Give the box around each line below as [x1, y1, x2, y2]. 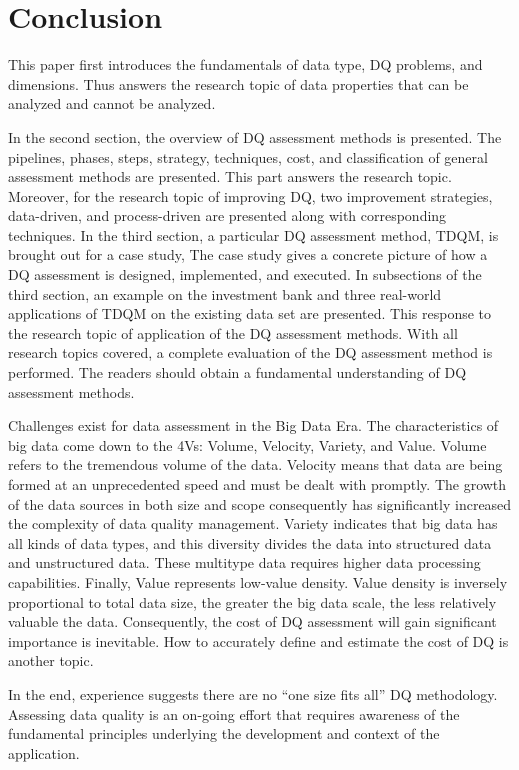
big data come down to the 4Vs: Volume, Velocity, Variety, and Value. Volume [8, 434, 487, 455]
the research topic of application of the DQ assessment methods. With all [8, 322, 458, 343]
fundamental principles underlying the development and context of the [8, 723, 440, 744]
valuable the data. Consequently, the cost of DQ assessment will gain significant [8, 611, 497, 632]
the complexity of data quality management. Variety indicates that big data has [8, 513, 498, 534]
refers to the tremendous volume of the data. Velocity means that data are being [8, 454, 503, 475]
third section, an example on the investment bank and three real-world [8, 283, 442, 304]
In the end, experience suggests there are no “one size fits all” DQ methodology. [8, 683, 498, 704]
